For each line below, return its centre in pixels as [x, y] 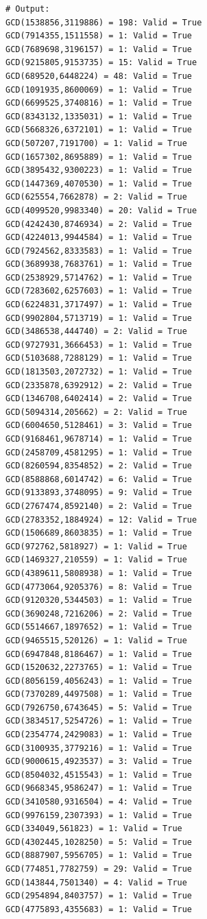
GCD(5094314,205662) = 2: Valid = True [96, 412]
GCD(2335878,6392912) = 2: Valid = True [99, 385]
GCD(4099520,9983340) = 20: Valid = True [101, 210]
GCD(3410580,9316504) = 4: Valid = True [99, 802]
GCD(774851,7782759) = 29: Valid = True [99, 869]
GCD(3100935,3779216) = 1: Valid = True [99, 748]
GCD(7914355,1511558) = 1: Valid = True [99, 36]
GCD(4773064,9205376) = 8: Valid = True [99, 587]
